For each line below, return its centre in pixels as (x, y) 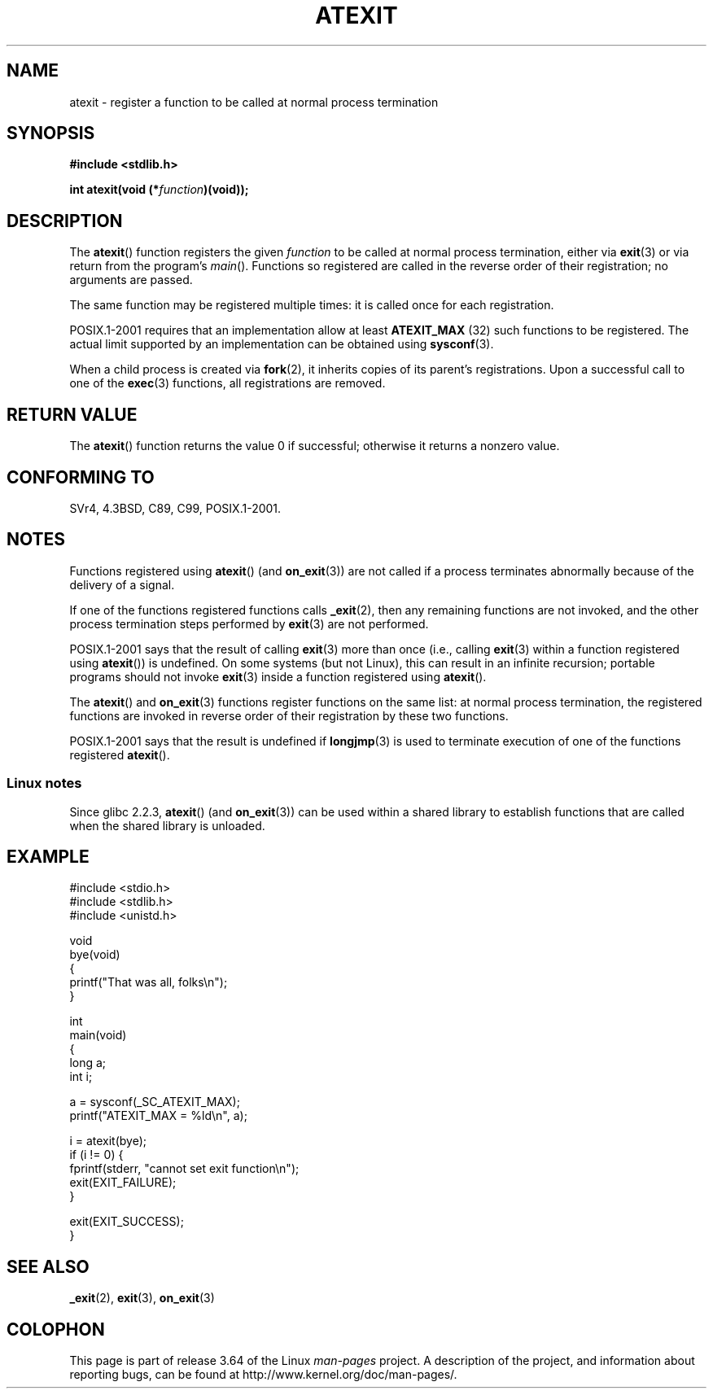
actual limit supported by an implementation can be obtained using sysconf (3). (282, 344)
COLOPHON (56, 1329)
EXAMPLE (48, 856)
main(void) (98, 1035)
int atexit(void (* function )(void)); (159, 190)
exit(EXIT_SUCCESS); (127, 1222)
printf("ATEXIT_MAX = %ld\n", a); (158, 1116)
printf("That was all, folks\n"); (149, 982)
